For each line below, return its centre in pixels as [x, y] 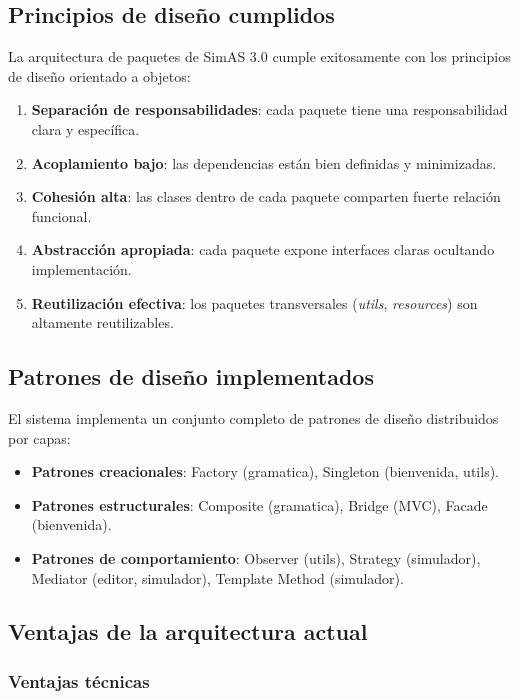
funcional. [61, 215]
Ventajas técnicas [79, 680]
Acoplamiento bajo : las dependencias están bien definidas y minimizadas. [264, 162]
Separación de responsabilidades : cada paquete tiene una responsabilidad [269, 109]
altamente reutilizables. [102, 322]
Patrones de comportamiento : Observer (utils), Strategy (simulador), [256, 557]
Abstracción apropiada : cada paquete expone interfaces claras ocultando [263, 249]
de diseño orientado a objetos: [99, 75]
